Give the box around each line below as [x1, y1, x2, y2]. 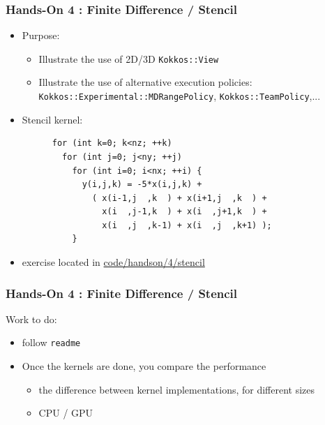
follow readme [22, 335, 81, 350]
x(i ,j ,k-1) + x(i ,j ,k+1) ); [102, 220, 272, 230]
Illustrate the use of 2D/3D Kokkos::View [38, 51, 219, 66]
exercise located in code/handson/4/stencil [22, 255, 205, 269]
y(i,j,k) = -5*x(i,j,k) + [82, 179, 202, 190]
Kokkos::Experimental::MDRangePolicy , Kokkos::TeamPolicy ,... [38, 89, 321, 103]
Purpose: [22, 28, 60, 43]
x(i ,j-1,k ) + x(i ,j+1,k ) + [102, 207, 267, 217]
